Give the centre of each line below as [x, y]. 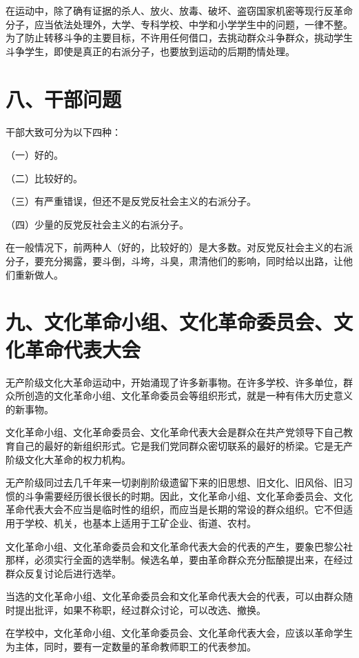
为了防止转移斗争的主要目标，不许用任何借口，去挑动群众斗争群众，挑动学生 [179, 38]
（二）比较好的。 [44, 178]
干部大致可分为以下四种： [63, 131]
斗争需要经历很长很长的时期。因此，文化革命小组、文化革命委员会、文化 [188, 496]
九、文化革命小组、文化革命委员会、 [170, 322]
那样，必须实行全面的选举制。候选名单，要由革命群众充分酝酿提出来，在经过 [179, 560]
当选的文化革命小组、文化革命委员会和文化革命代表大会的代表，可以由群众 [174, 596]
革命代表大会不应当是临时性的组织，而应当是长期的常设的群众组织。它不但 [174, 509]
